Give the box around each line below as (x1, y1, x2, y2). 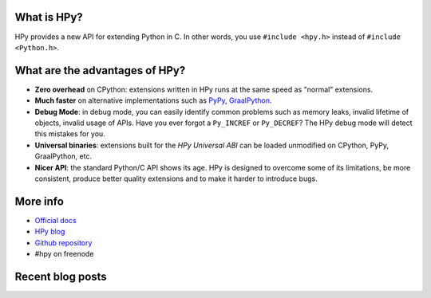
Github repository (34, 237, 93, 247)
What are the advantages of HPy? (14, 64, 186, 77)
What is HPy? (14, 10, 83, 24)
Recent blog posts (14, 269, 107, 283)
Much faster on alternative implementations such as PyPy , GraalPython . (34, 96, 272, 105)
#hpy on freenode (34, 249, 94, 259)
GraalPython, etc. (34, 151, 92, 161)
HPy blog (34, 227, 65, 237)
